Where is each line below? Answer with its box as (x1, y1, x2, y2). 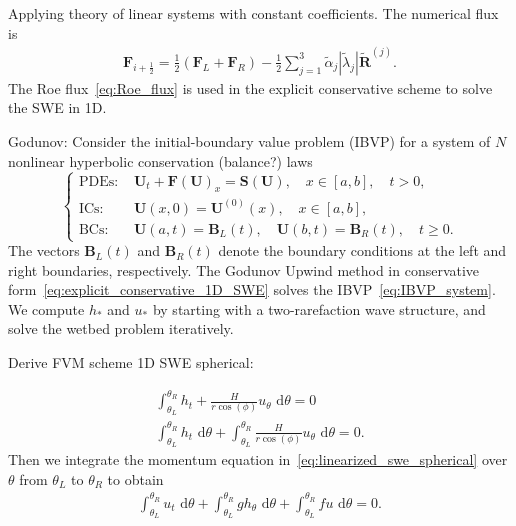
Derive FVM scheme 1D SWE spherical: (8, 352, 254, 373)
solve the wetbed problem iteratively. (8, 318, 234, 339)
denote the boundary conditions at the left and (218, 240, 507, 261)
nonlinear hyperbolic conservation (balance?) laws (8, 150, 313, 171)
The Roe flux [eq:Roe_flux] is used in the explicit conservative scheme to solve (8, 77, 493, 98)
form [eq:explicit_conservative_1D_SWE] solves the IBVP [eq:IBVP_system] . (8, 279, 496, 300)
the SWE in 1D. (8, 97, 107, 118)
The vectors (8, 240, 80, 261)
